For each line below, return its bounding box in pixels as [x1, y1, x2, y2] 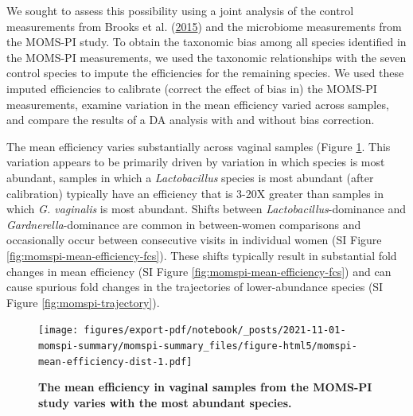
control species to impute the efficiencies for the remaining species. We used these [6, 64, 404, 81]
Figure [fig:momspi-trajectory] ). [6, 294, 160, 310]
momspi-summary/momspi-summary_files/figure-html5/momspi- [38, 340, 357, 352]
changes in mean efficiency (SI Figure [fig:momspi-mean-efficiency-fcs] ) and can [6, 262, 392, 279]
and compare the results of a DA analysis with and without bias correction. [6, 111, 375, 128]
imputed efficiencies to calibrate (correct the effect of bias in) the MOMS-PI [6, 80, 377, 96]
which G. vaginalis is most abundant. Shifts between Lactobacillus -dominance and [6, 200, 406, 217]
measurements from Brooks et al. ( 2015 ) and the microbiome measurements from [6, 17, 402, 34]
